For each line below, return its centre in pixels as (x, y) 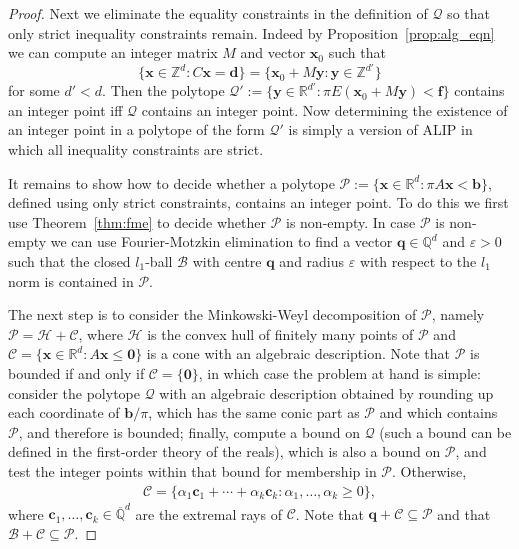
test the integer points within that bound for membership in (192, 470)
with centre (227, 261)
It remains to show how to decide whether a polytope (171, 182)
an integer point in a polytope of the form (136, 129)
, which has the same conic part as (254, 412)
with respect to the (418, 261)
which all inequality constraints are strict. (136, 149)
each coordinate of (64, 412)
